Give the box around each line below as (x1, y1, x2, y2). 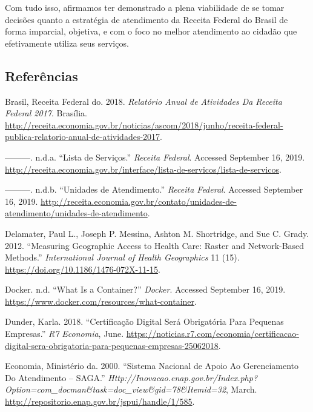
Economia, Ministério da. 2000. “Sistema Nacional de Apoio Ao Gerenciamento (5, 359, 299, 372)
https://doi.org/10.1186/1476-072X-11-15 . (5, 262, 160, 275)
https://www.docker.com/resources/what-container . (5, 294, 197, 307)
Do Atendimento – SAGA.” (5, 371, 105, 384)
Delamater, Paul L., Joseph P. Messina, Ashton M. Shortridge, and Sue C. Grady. (5, 227, 309, 239)
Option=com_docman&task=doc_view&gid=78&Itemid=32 (5, 383, 226, 396)
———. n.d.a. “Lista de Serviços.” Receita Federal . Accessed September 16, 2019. (5, 150, 305, 163)
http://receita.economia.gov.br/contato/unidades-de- (41, 194, 237, 207)
